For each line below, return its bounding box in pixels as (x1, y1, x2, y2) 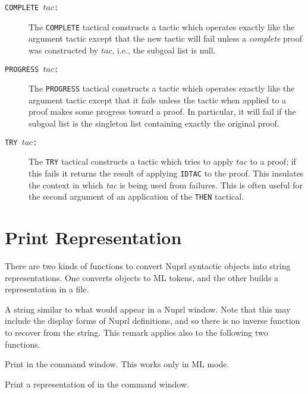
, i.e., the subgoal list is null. (112, 43, 216, 56)
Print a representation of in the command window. (5, 377, 189, 390)
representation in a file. (5, 283, 89, 295)
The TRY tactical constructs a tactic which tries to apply (29, 155, 234, 168)
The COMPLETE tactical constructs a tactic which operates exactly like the (29, 20, 295, 33)
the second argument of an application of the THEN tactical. (29, 190, 244, 203)
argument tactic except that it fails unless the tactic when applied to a (29, 93, 287, 106)
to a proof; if (250, 155, 296, 168)
